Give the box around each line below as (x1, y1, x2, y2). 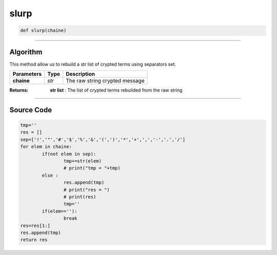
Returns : (9, 87, 29, 93)
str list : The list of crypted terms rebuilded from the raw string (50, 87, 183, 93)
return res (20, 237, 48, 243)
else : (42, 172, 58, 178)
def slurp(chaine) (20, 28, 67, 33)
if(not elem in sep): (42, 151, 96, 157)
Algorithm (9, 48, 43, 56)
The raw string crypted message (66, 77, 145, 84)
